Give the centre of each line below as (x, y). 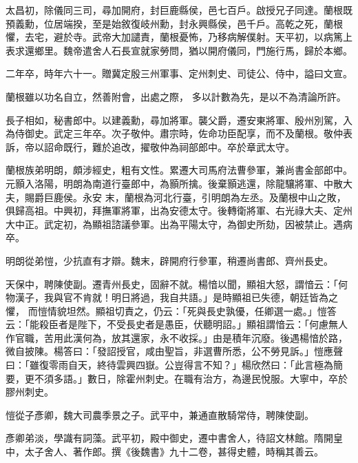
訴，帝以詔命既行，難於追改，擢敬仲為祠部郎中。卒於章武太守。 (150, 146)
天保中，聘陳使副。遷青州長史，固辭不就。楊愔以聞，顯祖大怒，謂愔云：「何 (177, 284)
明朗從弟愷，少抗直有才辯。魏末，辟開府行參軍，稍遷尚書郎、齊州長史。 (169, 260)
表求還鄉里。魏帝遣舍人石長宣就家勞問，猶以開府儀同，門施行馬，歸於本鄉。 (179, 50)
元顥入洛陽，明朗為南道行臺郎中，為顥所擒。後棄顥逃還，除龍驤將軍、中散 (174, 183)
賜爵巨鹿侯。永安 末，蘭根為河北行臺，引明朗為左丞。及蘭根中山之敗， (185, 197)
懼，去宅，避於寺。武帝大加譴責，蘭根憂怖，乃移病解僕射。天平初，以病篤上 (179, 37)
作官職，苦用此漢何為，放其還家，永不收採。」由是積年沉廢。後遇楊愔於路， (177, 337)
